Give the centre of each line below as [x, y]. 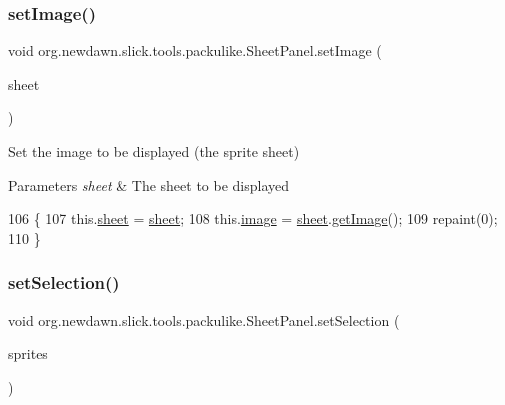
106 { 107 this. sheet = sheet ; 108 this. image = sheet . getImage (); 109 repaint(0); [253, 218]
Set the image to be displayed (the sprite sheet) [154, 151]
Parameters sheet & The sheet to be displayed [149, 184]
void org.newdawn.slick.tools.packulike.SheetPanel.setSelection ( [204, 319]
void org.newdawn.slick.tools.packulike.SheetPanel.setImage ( [195, 50]
